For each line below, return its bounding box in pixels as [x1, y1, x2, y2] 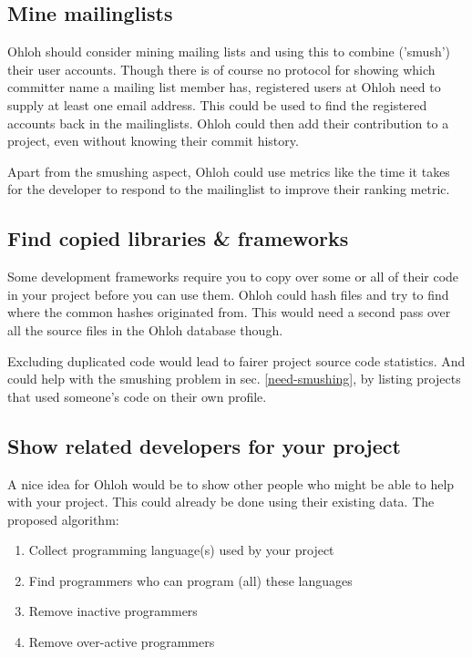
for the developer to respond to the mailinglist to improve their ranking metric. [7, 180, 450, 199]
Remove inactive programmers [28, 601, 198, 621]
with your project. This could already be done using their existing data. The [7, 492, 435, 511]
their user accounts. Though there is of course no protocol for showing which [7, 59, 436, 78]
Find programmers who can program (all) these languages [28, 570, 353, 590]
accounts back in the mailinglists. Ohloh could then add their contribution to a [7, 113, 449, 132]
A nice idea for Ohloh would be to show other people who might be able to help [7, 474, 455, 493]
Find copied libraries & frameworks [7, 224, 349, 252]
